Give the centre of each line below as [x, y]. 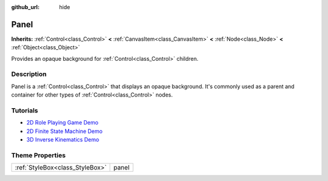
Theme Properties [39, 155]
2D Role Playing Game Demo [62, 123]
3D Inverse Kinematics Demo [63, 140]
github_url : [25, 7]
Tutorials [25, 111]
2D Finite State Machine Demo [64, 131]
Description [29, 74]
